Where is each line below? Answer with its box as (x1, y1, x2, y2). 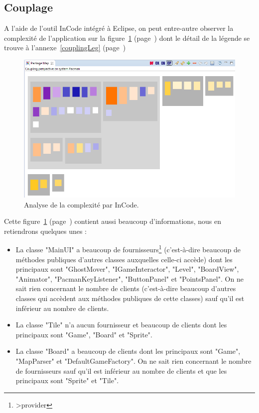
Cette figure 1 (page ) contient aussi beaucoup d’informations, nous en (4, 216, 221, 226)
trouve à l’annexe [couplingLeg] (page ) (4, 42, 126, 53)
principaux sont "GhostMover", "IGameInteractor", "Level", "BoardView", (15, 264, 239, 274)
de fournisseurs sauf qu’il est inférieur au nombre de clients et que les (15, 365, 227, 376)
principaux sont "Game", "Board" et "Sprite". (15, 329, 152, 339)
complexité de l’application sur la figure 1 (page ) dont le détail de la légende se (4, 32, 250, 43)
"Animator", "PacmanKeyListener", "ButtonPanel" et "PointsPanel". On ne (15, 273, 244, 284)
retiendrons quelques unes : (4, 225, 87, 236)
